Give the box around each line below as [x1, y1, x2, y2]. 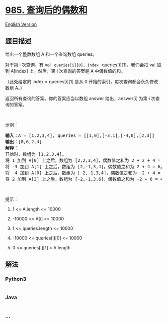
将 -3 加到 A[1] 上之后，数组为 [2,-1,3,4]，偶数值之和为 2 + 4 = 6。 [5, 164, 165, 169]
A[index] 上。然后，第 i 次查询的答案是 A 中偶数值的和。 [10, 68, 126, 74]
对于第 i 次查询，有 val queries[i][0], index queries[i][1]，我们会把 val [5, 62, 156, 68]
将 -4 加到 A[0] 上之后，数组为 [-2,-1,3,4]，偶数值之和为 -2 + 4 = [5, 170, 161, 176]
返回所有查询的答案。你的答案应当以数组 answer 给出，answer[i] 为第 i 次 [5, 95, 156, 101]
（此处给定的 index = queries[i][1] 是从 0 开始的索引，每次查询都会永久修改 [5, 78, 159, 85]
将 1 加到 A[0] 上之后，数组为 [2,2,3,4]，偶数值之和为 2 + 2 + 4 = [5, 157, 161, 163]
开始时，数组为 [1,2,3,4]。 [5, 151, 67, 157]
